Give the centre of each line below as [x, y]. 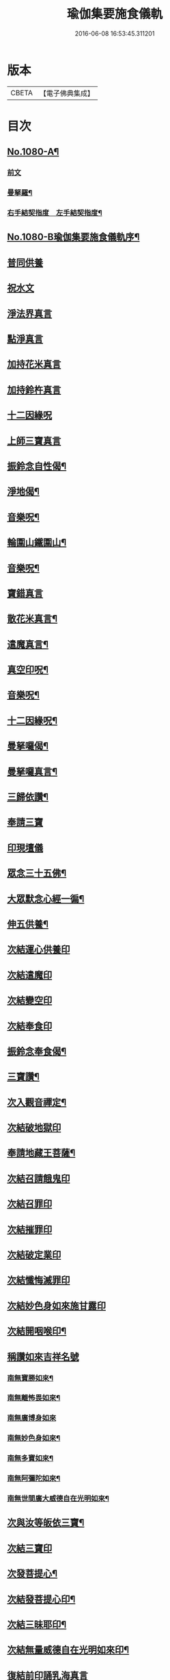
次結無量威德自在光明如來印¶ [68, 1650]
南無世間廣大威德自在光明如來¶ [58, 1498]
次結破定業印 [34, 1255]
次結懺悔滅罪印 [39, 1280]
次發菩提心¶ [32, 1574]
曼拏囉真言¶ [32, 771]
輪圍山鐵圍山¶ [37, 543]
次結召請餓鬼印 [39, 1179]
